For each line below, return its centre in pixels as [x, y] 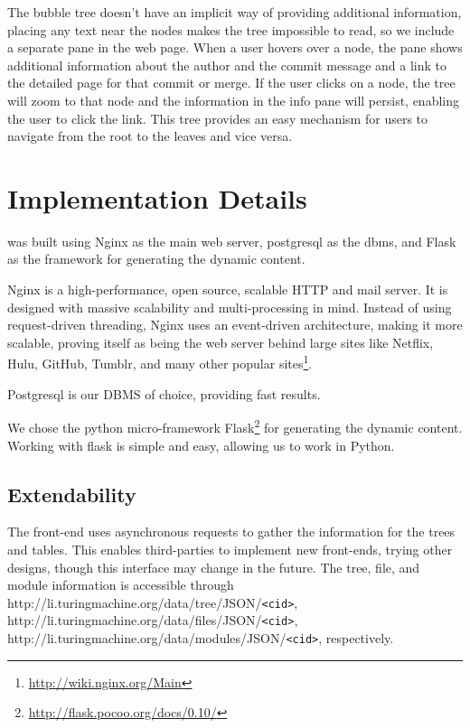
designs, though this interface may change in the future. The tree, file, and [214, 567]
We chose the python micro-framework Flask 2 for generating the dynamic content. [235, 426]
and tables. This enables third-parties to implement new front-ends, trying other [230, 549]
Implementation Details [157, 197]
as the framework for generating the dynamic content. [156, 259]
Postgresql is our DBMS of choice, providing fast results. [164, 393]
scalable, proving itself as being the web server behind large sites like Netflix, [221, 342]
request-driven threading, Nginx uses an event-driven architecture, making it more [235, 325]
